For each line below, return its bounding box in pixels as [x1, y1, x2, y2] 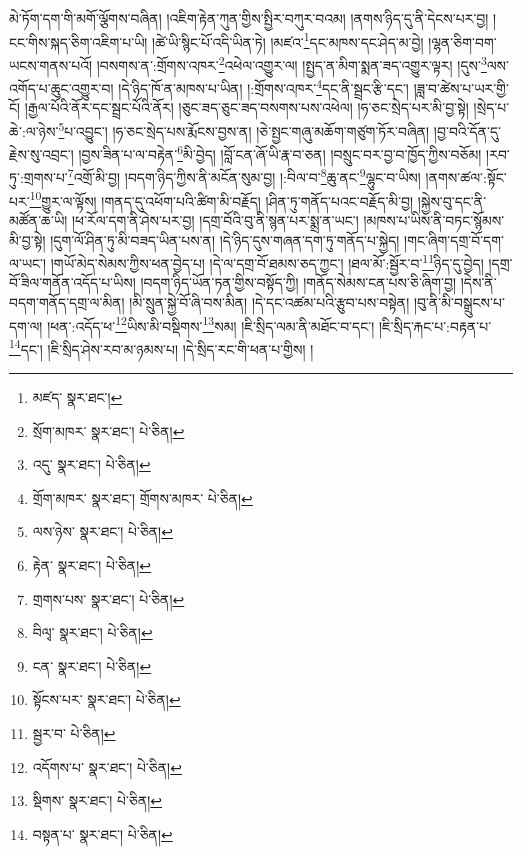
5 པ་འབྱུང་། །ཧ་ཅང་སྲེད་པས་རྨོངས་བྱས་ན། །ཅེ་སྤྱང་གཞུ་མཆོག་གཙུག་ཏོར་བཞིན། [58, 117, 430, 141]
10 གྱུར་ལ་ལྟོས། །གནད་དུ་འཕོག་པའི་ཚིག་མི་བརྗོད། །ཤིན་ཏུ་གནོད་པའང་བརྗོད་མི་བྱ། [29, 187, 414, 211]
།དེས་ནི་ [460, 272, 497, 293]
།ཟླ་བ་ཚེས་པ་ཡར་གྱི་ [413, 77, 509, 98]
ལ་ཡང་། [9, 252, 47, 273]
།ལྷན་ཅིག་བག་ [428, 31, 497, 52]
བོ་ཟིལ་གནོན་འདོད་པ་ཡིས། [9, 272, 136, 293]
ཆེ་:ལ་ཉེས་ [9, 120, 59, 141]
